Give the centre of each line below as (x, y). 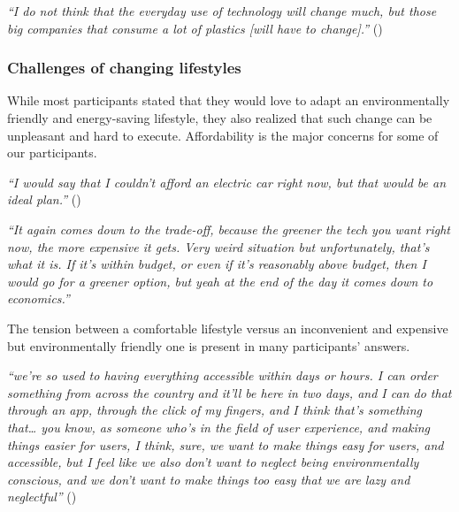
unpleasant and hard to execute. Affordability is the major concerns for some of (223, 135)
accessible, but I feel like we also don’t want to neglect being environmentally (213, 462)
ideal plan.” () (44, 199)
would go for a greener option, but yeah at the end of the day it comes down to (220, 281)
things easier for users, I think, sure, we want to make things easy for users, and (226, 444)
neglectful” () (42, 497)
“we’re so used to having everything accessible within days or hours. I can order (222, 375)
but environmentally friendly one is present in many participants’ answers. (209, 345)
